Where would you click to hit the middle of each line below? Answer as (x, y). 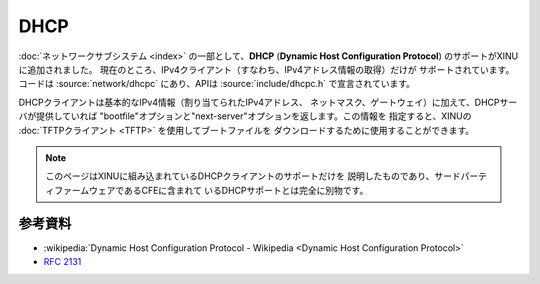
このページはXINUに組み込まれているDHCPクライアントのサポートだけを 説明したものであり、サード (253, 176)
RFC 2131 (62, 261)
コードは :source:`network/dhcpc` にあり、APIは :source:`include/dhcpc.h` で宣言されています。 (216, 84)
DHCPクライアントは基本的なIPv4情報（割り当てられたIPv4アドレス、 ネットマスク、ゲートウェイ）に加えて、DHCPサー (268, 102)
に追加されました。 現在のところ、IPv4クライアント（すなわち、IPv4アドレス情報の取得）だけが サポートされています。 (266, 69)
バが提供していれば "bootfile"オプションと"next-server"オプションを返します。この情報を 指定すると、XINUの (245, 116)
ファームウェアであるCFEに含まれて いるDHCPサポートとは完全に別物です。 (211, 190)
